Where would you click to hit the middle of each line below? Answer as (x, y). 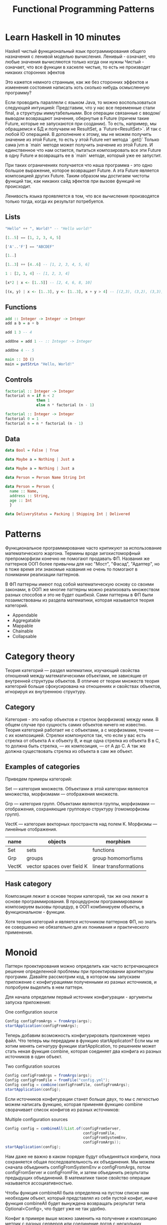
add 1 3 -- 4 (19, 332)
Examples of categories (43, 767)
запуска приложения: (28, 1002)
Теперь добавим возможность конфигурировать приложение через (78, 1036)
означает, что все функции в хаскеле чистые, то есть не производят (78, 67)
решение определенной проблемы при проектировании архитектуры (79, 971)
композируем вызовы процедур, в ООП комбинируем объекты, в (75, 907)
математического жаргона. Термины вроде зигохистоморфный (73, 554)
